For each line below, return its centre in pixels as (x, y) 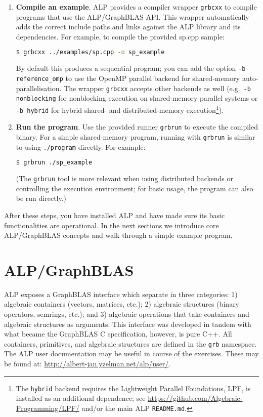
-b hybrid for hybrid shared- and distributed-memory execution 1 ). (120, 109)
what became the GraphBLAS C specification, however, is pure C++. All (118, 334)
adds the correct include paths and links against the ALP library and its (128, 27)
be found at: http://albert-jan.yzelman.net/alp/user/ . (87, 364)
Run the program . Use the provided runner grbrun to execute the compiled (137, 127)
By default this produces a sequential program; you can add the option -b (131, 68)
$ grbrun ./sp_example (54, 163)
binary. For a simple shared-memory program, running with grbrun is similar (136, 136)
